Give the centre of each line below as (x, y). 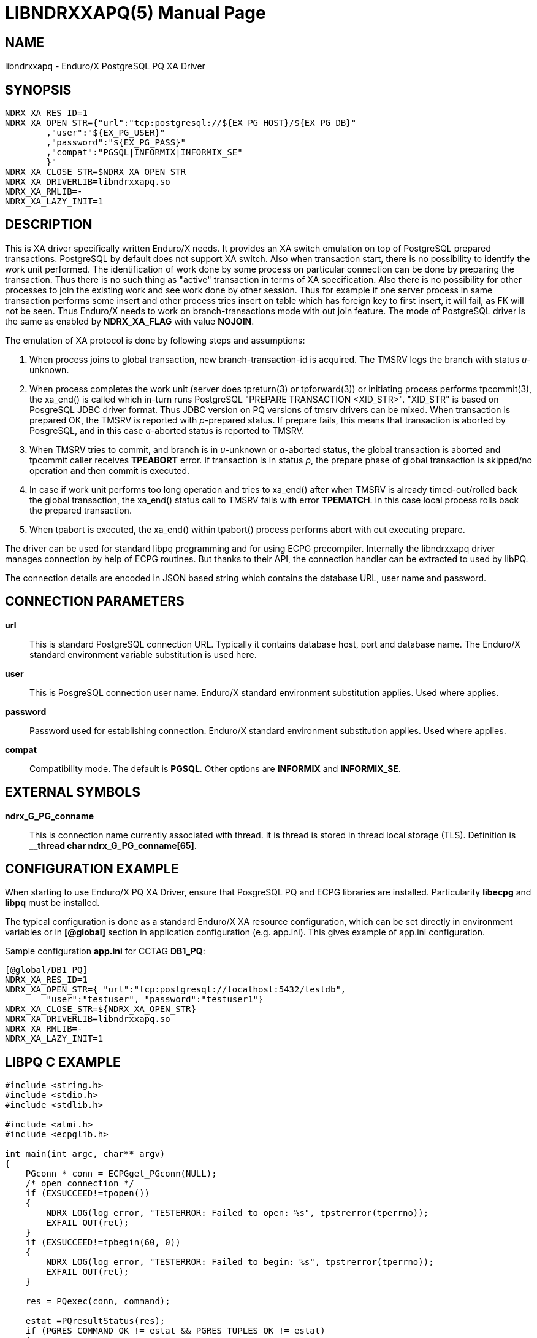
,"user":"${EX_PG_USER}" (106, 133)
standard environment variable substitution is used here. (143, 654)
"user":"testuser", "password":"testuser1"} (155, 1000)
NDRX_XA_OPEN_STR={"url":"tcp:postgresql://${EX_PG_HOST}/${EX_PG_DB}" (181, 123)
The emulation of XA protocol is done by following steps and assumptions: (155, 340)
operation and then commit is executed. (110, 470)
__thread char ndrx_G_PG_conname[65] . (113, 845)
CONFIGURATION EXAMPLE (92, 868)
